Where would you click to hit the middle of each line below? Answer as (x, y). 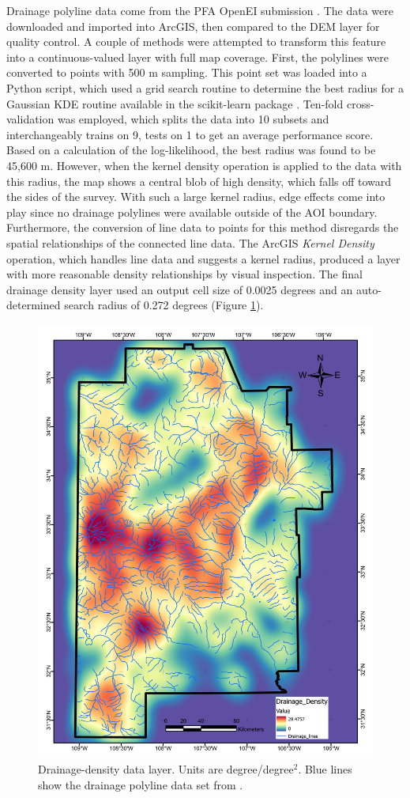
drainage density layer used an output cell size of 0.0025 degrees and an (180, 289)
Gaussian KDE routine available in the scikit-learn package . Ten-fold (175, 103)
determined (34, 305)
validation (30, 119)
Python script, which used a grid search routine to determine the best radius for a (205, 87)
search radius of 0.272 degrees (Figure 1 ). (164, 305)
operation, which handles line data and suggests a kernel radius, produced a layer (203, 258)
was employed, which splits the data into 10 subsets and (193, 119)
